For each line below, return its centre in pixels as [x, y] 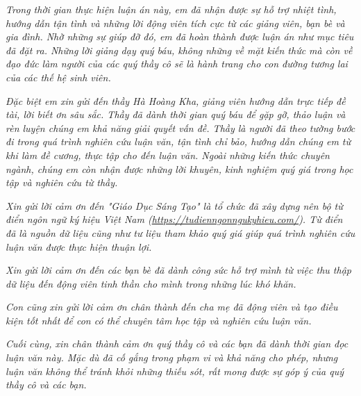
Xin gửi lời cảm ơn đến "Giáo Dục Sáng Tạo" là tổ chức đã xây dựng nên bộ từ [174, 205]
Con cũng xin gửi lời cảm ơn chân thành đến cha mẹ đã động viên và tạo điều [172, 307]
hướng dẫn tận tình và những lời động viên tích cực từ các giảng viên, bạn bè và [175, 23]
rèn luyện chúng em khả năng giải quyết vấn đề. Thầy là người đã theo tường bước [180, 127]
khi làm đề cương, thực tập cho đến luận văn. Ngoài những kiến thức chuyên [168, 155]
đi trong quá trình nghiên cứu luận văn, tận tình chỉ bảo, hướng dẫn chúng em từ [178, 141]
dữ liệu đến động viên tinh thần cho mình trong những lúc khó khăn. [151, 283]
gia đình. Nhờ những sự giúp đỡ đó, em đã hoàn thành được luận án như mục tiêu [180, 36]
